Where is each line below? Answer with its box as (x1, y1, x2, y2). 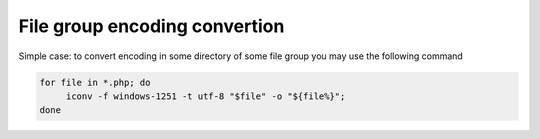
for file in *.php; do (39, 76, 151, 88)
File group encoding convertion (18, 15, 285, 37)
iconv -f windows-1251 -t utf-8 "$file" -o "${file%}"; (65, 90, 346, 102)
